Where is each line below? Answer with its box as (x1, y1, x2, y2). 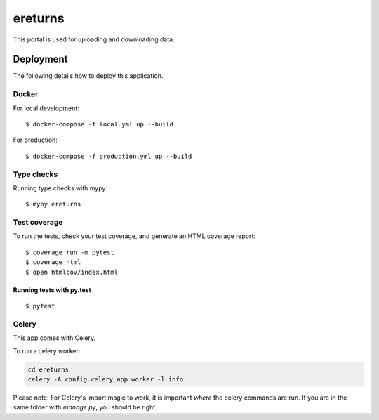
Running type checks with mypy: (13, 183, 108, 192)
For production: (13, 136, 58, 144)
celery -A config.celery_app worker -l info (27, 375, 184, 383)
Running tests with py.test (13, 285, 91, 294)
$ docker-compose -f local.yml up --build (25, 120, 174, 128)
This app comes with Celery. (13, 334, 96, 342)
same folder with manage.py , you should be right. (13, 403, 157, 412)
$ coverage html (25, 258, 81, 266)
